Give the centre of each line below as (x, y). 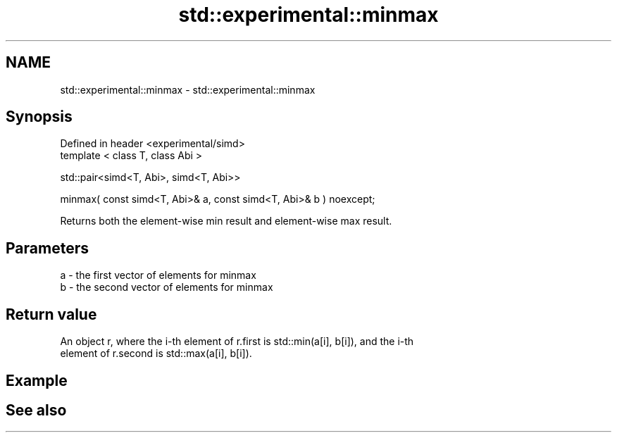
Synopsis (39, 117)
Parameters (47, 248)
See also (36, 410)
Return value (51, 314)
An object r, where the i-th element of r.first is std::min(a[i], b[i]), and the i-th (237, 342)
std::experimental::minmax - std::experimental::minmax (188, 89)
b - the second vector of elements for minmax (167, 287)
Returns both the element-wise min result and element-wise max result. (226, 221)
